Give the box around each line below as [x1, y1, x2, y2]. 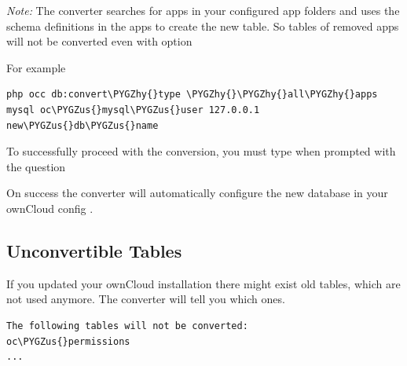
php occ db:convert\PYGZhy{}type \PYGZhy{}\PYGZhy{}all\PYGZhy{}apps [6, 89, 378, 101]
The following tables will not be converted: [6, 320, 248, 331]
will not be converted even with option [6, 33, 192, 49]
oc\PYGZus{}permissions [6, 335, 130, 347]
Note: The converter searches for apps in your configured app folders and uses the [6, 2, 400, 18]
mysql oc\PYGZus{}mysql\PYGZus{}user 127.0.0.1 [6, 104, 260, 115]
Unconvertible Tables [6, 238, 182, 262]
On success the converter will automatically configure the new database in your [6, 185, 388, 201]
